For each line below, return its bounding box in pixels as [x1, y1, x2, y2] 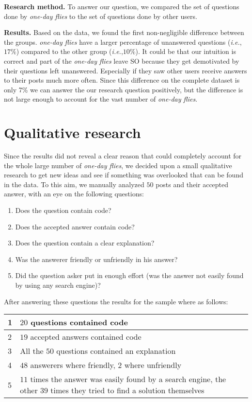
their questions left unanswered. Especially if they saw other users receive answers [4, 65, 247, 75]
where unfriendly [124, 359, 182, 371]
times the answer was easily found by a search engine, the [30, 373, 226, 385]
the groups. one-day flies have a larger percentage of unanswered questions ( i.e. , [4, 36, 242, 47]
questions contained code [31, 316, 128, 328]
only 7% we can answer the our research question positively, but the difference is [4, 84, 243, 94]
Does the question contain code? [15, 205, 111, 215]
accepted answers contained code [30, 331, 142, 343]
